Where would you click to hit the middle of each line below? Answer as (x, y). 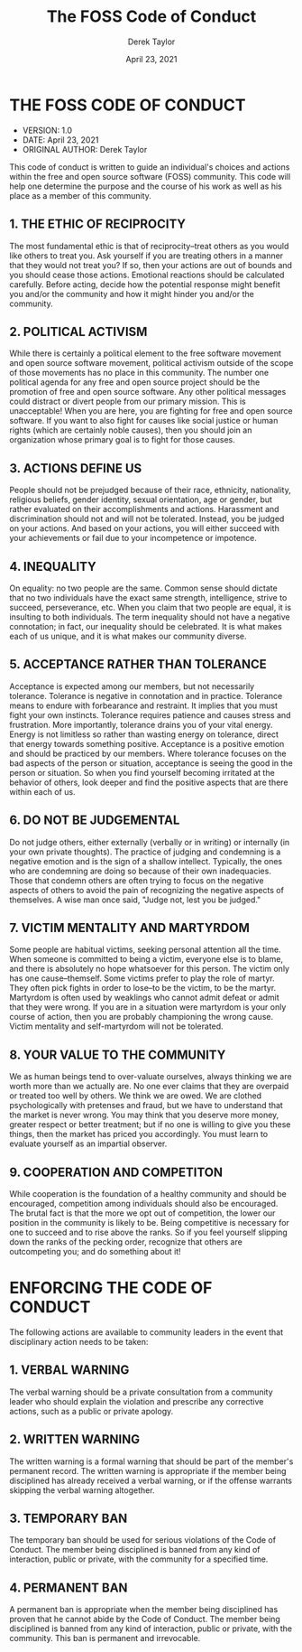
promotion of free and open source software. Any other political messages (148, 392)
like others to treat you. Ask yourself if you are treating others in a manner (146, 256)
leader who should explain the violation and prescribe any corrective (137, 1401)
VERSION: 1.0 (47, 130)
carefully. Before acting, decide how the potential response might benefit (145, 284)
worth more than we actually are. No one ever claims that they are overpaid (149, 1087)
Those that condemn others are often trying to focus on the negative (137, 880)
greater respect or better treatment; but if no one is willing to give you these (150, 1125)
